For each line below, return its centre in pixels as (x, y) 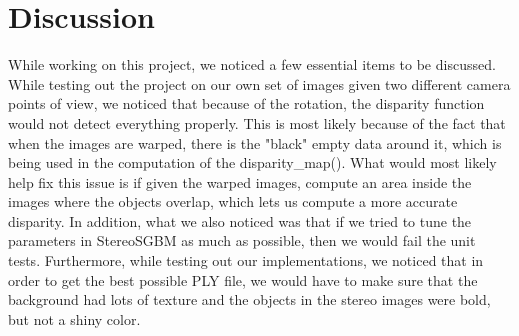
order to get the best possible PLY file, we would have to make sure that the (243, 279)
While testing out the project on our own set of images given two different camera (259, 83)
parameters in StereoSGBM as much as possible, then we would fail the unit (242, 240)
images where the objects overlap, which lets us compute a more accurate (233, 201)
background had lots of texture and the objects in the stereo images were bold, (249, 299)
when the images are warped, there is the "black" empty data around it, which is (255, 142)
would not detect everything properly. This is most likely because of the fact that (257, 122)
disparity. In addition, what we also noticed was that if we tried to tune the (240, 220)
